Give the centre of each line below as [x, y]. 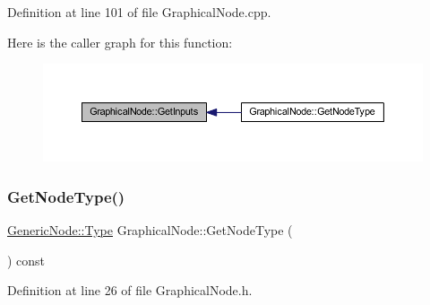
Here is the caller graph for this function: [120, 42]
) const [26, 260]
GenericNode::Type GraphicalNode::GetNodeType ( [150, 229]
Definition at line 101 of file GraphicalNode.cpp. [139, 12]
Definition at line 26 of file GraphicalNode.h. [130, 290]
